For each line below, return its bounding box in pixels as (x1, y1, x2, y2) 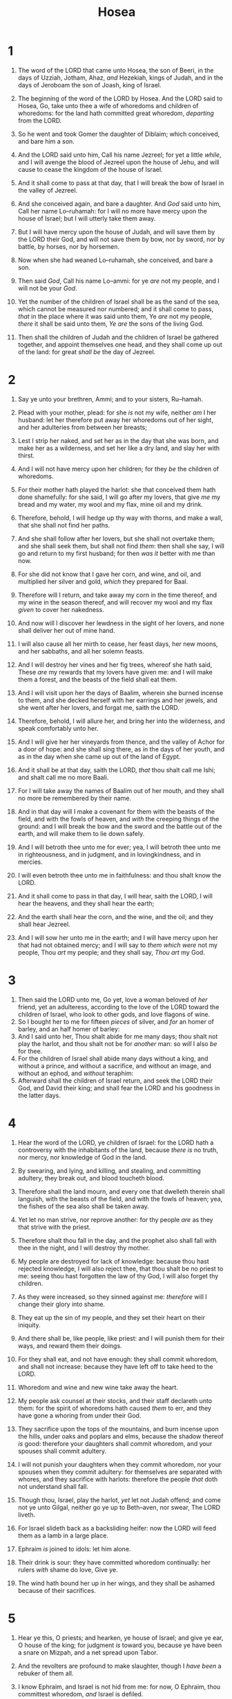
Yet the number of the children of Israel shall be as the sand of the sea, (17, 297, 220, 306)
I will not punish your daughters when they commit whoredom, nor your (17, 1460, 222, 1468)
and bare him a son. (17, 137, 75, 146)
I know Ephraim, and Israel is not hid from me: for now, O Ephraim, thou (17, 1682, 221, 1691)
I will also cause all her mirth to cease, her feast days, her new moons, (17, 639, 218, 648)
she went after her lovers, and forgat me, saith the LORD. (17, 703, 180, 711)
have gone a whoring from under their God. (17, 1411, 142, 1420)
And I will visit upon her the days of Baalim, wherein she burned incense (17, 688, 224, 697)
